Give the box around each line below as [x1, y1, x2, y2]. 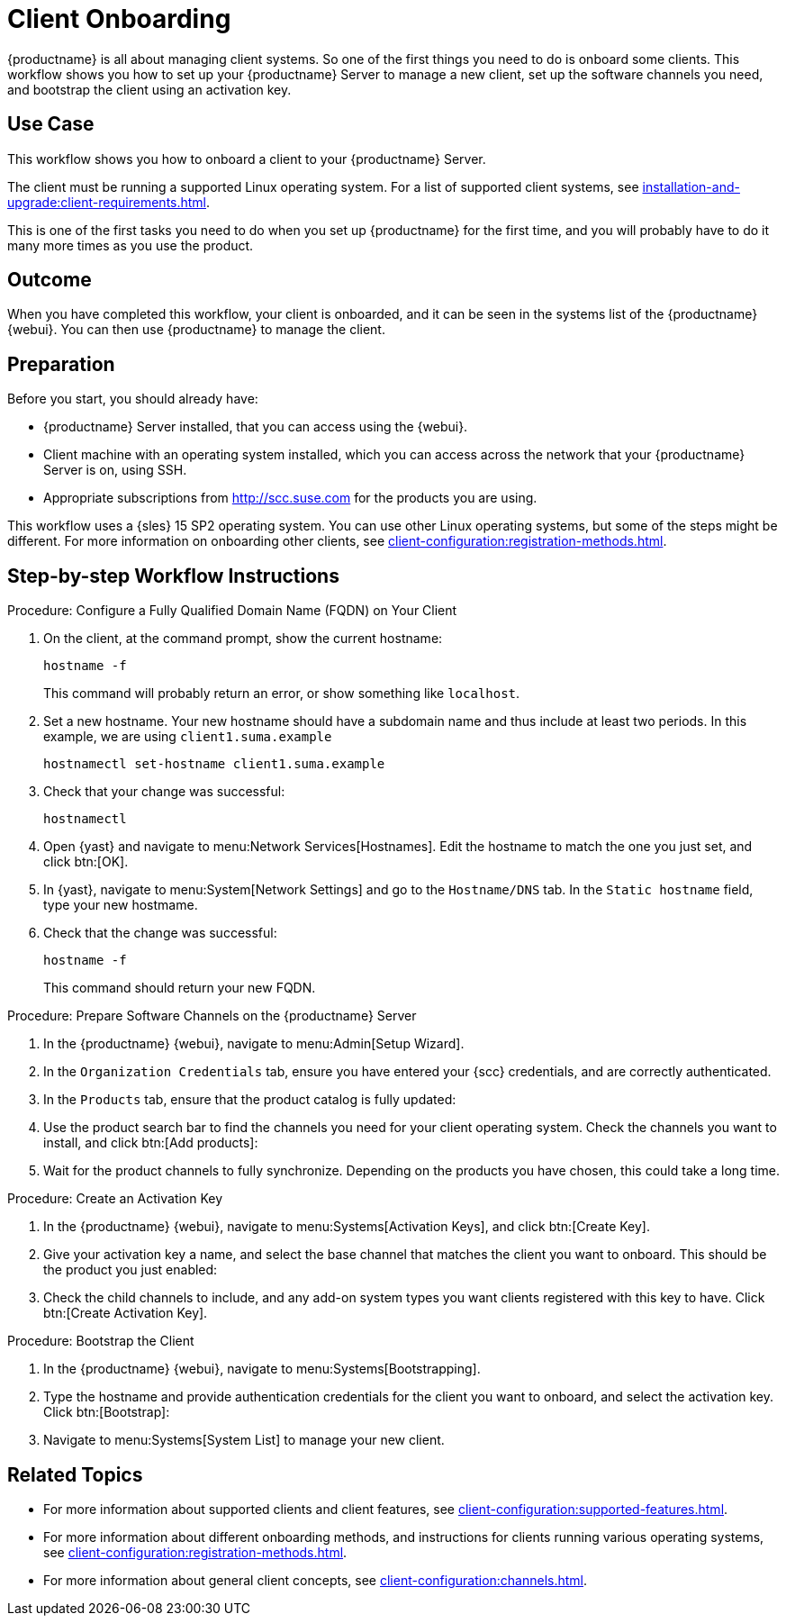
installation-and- [642, 178, 740, 195]
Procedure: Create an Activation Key [7, 1191, 223, 1207]
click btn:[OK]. [43, 854, 129, 870]
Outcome [7, 268, 92, 292]
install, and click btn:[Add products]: [43, 1135, 258, 1151]
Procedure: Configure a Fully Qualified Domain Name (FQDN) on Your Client [7, 603, 457, 619]
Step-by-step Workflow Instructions [7, 564, 339, 587]
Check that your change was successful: [43, 784, 285, 800]
